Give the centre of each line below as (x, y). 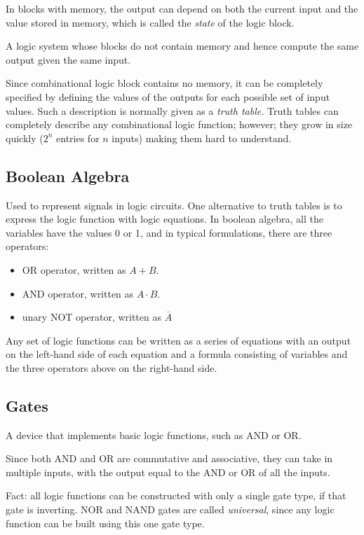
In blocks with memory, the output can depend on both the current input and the (182, 8)
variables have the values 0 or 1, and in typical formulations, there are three (169, 232)
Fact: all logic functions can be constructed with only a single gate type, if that (176, 495)
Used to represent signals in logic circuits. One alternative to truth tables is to (174, 205)
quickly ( (25, 138)
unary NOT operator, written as (92, 317)
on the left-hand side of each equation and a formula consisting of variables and (177, 354)
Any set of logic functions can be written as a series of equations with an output (178, 340)
